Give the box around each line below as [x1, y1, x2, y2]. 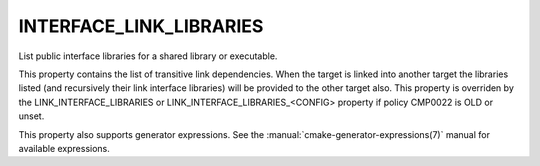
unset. [18, 110, 45, 122]
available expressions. [18, 142, 110, 154]
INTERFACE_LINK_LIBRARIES [18, 15, 264, 37]
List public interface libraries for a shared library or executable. [18, 50, 278, 62]
